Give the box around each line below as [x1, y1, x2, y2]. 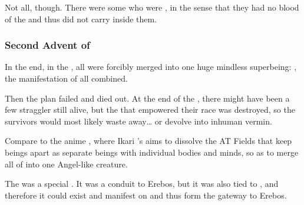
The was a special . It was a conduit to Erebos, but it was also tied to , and [5, 177, 279, 190]
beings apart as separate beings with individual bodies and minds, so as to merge [5, 146, 299, 158]
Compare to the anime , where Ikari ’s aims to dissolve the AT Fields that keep [5, 135, 292, 147]
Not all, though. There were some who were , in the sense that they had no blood [5, 1, 299, 13]
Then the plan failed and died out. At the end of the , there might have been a [5, 92, 290, 104]
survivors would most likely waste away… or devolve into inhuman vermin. [5, 115, 272, 127]
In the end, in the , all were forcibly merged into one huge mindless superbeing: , [5, 61, 297, 73]
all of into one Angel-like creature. [5, 157, 128, 170]
